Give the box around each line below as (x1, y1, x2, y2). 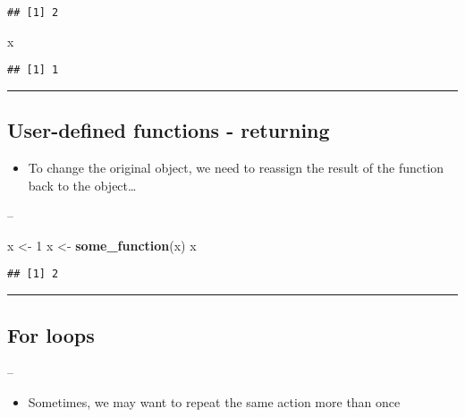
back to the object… (28, 175, 137, 194)
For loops (7, 320, 95, 348)
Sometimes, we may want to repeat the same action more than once (28, 392, 401, 411)
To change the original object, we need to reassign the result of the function (28, 158, 444, 177)
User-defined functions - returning (7, 116, 330, 144)
